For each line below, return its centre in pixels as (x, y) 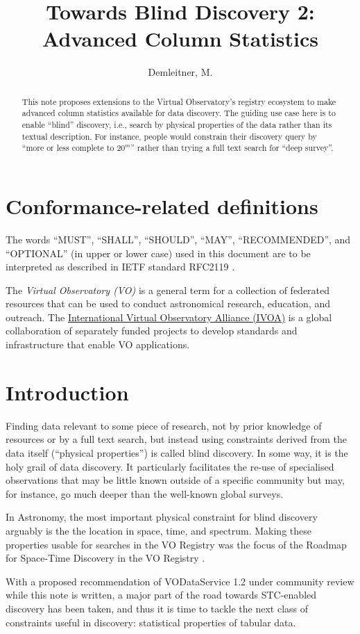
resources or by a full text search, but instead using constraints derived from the (176, 439)
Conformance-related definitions (162, 205)
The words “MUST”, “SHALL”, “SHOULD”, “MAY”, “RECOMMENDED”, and (178, 239)
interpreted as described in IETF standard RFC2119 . (120, 267)
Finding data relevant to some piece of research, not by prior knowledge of (164, 425)
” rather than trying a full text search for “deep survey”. (232, 148)
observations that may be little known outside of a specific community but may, (175, 480)
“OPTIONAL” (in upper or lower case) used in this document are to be (158, 253)
